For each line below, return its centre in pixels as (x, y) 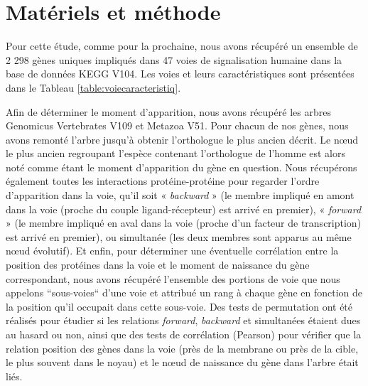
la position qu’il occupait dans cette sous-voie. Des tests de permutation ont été (179, 306)
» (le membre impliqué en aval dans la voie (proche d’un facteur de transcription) (184, 223)
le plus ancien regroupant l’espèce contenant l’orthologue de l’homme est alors (176, 153)
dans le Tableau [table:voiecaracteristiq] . (93, 87)
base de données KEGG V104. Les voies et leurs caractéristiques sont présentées (180, 74)
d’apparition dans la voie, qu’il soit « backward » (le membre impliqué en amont (180, 195)
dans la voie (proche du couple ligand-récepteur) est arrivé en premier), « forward (184, 209)
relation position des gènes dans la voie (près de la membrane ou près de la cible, (182, 348)
